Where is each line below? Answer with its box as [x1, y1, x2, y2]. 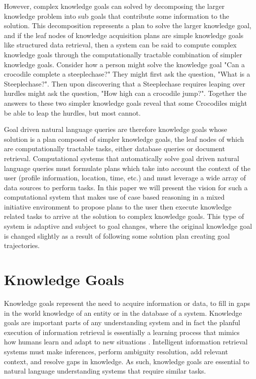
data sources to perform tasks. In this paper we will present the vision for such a [4, 182, 248, 192]
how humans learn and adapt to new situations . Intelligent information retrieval [4, 337, 248, 347]
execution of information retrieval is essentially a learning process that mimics [4, 327, 240, 337]
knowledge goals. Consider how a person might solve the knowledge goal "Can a [4, 59, 245, 69]
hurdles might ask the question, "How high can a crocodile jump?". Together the [4, 88, 247, 98]
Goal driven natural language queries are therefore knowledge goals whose [4, 124, 227, 134]
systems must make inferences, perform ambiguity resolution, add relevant [4, 346, 228, 356]
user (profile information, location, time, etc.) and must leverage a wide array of [4, 172, 246, 183]
